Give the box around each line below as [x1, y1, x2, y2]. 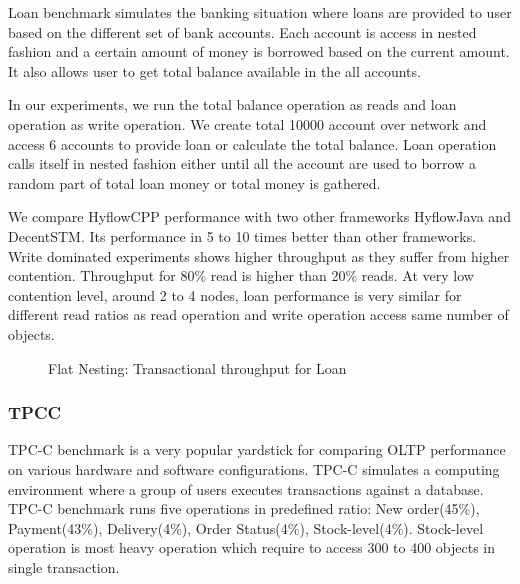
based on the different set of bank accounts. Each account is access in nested [8, 21, 477, 42]
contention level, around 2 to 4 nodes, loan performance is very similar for [8, 284, 462, 305]
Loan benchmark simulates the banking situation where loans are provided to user [8, 2, 512, 22]
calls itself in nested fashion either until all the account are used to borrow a [8, 153, 476, 174]
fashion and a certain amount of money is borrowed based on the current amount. [8, 41, 510, 62]
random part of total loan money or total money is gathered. [8, 172, 381, 193]
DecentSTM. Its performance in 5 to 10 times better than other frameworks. [8, 225, 477, 246]
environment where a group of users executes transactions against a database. [8, 478, 484, 499]
